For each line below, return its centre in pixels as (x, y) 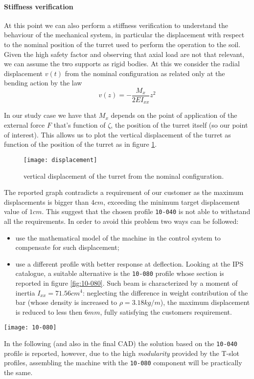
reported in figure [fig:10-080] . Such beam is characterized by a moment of (127, 283)
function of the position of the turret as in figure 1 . (81, 144)
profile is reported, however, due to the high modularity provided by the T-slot (122, 353)
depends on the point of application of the (174, 115)
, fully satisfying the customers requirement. (166, 311)
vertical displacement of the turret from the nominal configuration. (124, 176)
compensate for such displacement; (67, 247)
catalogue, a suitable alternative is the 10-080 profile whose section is (120, 273)
